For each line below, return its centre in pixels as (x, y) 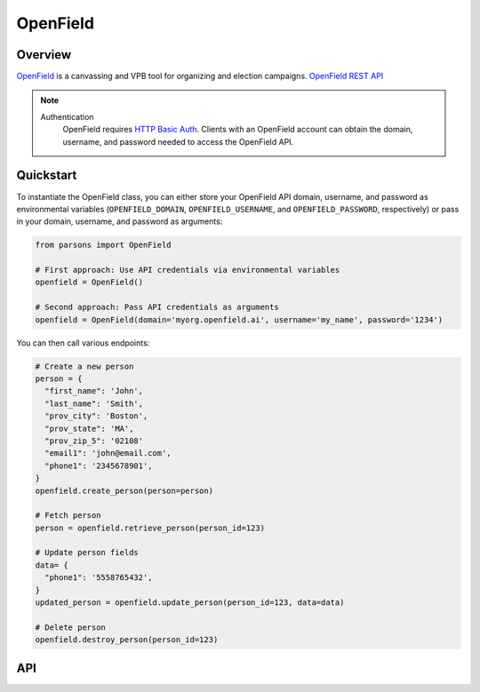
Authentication (67, 116)
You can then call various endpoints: (83, 343)
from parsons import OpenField (104, 245)
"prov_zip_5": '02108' (94, 441)
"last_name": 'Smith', (94, 403)
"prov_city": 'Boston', (96, 416)
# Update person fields (87, 553)
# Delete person (71, 627)
